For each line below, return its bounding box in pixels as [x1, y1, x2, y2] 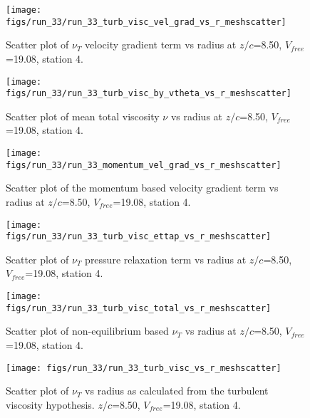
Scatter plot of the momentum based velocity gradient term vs [6, 180, 279, 195]
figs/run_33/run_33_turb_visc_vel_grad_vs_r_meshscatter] [6, 16, 286, 27]
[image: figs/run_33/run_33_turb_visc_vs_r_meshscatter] [6, 362, 281, 373]
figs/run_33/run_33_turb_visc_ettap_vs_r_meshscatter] [6, 231, 272, 242]
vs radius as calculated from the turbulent [85, 383, 269, 398]
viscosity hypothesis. [6, 397, 95, 412]
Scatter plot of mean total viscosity [6, 108, 160, 123]
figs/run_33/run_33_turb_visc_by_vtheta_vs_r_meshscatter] [6, 88, 291, 99]
